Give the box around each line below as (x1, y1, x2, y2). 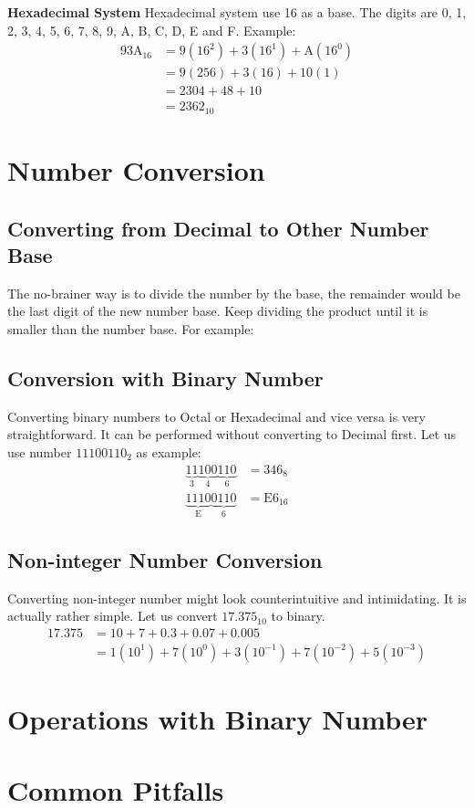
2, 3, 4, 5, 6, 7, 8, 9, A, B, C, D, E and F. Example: (7, 20, 296, 39)
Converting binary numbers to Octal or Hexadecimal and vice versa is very (7, 406, 426, 425)
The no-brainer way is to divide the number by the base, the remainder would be (7, 283, 460, 302)
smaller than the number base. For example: (7, 319, 254, 338)
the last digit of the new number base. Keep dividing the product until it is (7, 301, 428, 320)
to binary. (271, 606, 325, 625)
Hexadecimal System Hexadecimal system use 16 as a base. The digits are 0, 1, (7, 3, 467, 21)
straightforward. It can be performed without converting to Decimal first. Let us (7, 425, 457, 444)
